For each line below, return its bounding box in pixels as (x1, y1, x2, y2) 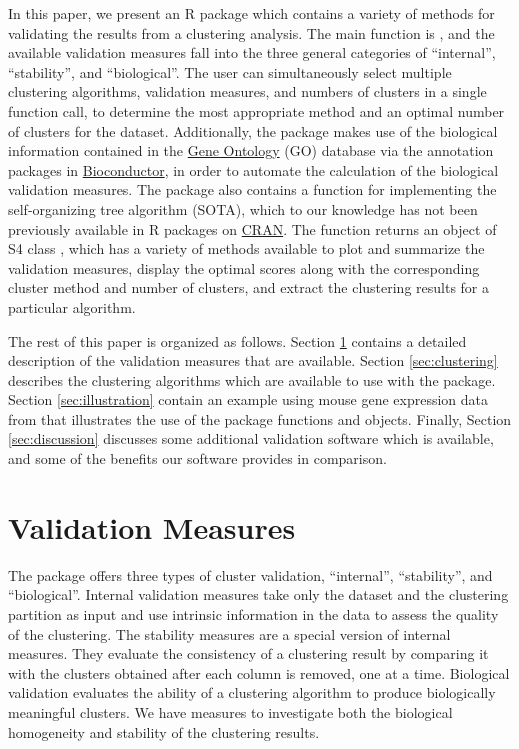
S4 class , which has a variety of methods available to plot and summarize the (8, 238, 485, 259)
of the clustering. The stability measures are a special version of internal (8, 623, 451, 644)
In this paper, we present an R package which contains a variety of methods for (8, 3, 495, 23)
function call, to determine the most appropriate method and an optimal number (8, 100, 505, 121)
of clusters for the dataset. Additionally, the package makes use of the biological (8, 120, 498, 141)
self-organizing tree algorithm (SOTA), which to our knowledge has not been (8, 198, 478, 219)
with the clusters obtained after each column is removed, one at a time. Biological (8, 662, 510, 683)
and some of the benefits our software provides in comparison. (8, 448, 387, 469)
